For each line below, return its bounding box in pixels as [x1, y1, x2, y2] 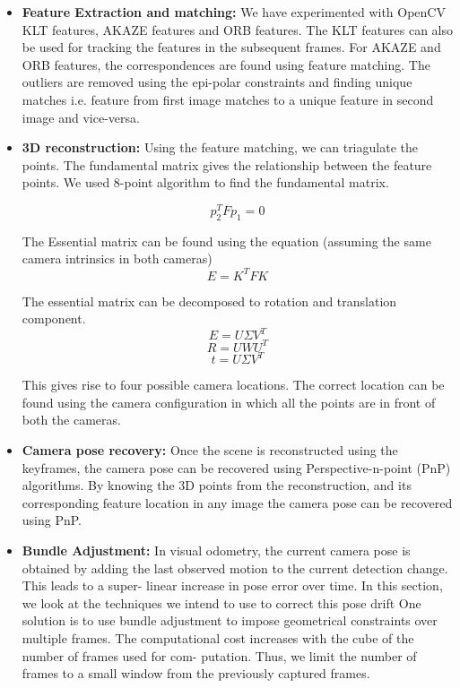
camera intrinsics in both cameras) [22, 249, 213, 268]
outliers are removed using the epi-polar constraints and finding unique [22, 73, 412, 91]
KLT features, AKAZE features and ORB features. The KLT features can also [22, 20, 454, 39]
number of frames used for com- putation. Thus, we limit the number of [22, 646, 417, 665]
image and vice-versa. [22, 107, 140, 126]
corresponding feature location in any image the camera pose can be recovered [22, 493, 453, 512]
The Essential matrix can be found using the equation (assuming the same [22, 231, 431, 250]
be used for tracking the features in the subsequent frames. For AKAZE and [22, 38, 441, 56]
